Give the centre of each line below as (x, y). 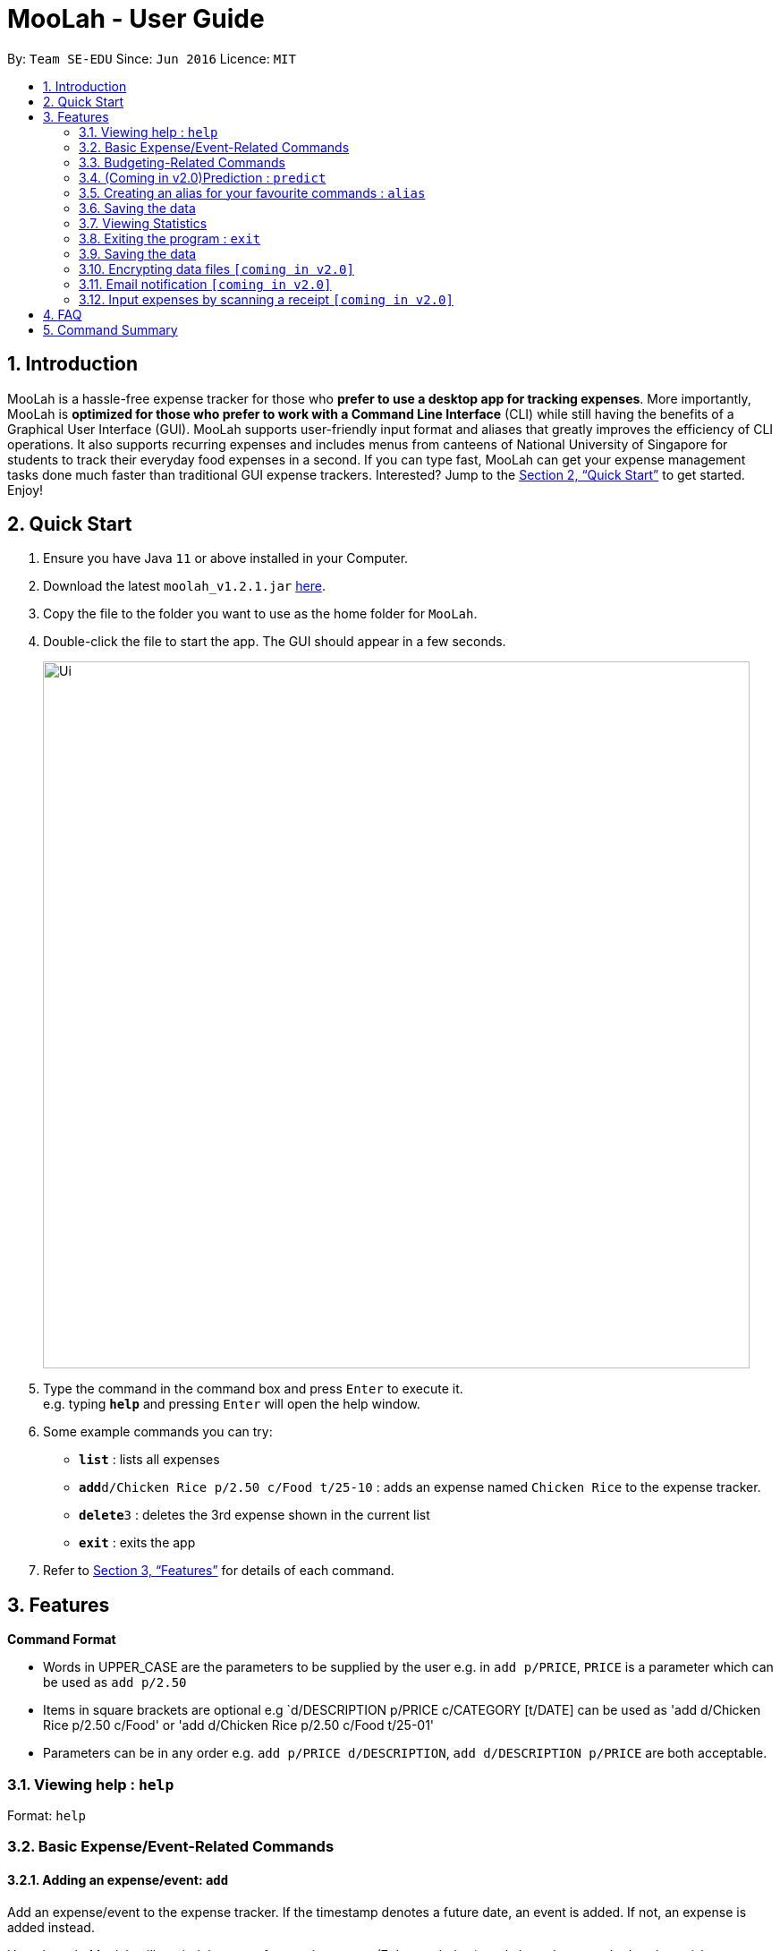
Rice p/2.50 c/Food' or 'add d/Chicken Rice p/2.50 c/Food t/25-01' (239, 1725)
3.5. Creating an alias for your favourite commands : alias (252, 192)
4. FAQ (63, 314)
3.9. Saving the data (138, 253)
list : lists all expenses (149, 1460)
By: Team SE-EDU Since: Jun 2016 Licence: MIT (152, 58)
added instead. (51, 1927)
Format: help (47, 1816)
